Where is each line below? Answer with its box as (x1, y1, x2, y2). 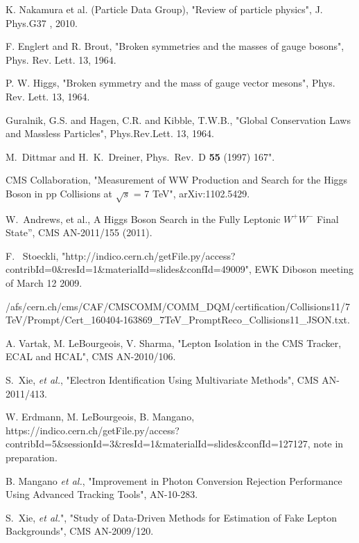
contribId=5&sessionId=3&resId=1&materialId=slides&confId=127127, (6, 436, 310, 451)
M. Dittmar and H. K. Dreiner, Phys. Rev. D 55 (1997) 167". (6, 149, 275, 163)
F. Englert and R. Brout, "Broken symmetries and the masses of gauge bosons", (6, 39, 344, 53)
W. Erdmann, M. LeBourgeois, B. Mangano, (6, 409, 195, 424)
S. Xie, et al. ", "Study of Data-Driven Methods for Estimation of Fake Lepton (6, 510, 338, 524)
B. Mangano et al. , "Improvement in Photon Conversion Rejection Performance (6, 473, 342, 488)
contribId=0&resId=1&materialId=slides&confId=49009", (6, 262, 252, 276)
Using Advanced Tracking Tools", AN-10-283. (6, 487, 198, 501)
